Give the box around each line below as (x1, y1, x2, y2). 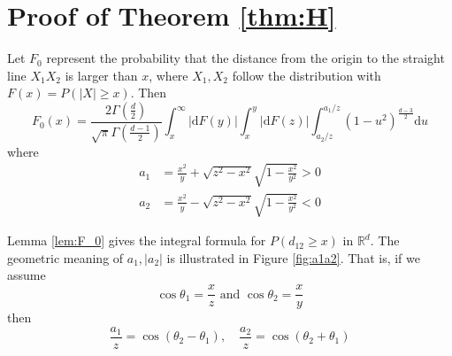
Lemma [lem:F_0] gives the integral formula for (7, 231, 266, 250)
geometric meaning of (7, 248, 124, 267)
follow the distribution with (232, 66, 381, 84)
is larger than (65, 66, 138, 84)
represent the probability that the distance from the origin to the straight (46, 49, 445, 67)
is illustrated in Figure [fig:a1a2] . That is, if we (166, 248, 420, 267)
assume (7, 266, 46, 284)
